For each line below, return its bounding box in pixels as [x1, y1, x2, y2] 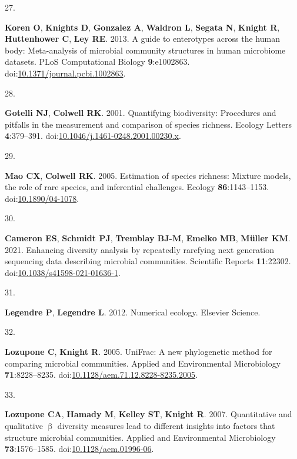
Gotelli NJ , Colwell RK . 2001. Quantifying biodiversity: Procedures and [5, 107, 276, 119]
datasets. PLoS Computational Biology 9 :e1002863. [5, 55, 190, 68]
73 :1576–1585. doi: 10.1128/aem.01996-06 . [5, 443, 154, 455]
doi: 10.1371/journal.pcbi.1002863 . [5, 66, 126, 79]
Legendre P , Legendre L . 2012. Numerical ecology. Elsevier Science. [5, 305, 261, 318]
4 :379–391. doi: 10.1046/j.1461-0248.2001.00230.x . [5, 129, 181, 142]
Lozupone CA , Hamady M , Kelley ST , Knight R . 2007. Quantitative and [5, 408, 292, 420]
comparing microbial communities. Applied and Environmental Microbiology [5, 357, 281, 369]
